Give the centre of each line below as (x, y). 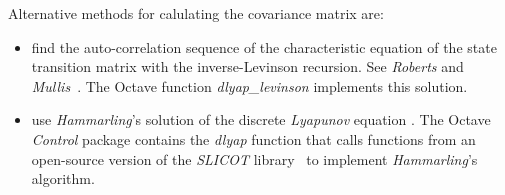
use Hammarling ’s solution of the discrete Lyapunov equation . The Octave (261, 119)
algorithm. (63, 178)
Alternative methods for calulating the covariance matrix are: (196, 13)
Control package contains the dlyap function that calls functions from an (253, 138)
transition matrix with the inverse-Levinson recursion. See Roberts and (247, 66)
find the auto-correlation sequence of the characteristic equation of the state (264, 46)
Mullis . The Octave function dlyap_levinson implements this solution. (249, 85)
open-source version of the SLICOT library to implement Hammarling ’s (254, 158)
